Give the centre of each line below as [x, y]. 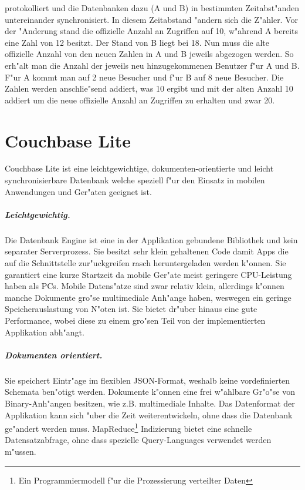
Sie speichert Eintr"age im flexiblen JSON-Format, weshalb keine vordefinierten [148, 380]
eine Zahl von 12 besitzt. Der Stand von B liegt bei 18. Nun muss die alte [137, 42]
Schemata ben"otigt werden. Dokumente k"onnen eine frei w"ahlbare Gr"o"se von [150, 392]
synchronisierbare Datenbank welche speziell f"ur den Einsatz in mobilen [135, 180]
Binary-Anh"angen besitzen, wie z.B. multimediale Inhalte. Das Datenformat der [150, 403]
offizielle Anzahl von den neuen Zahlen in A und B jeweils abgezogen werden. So [149, 54]
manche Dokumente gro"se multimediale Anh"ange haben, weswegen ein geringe [148, 297]
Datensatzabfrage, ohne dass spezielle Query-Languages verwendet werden [138, 440]
